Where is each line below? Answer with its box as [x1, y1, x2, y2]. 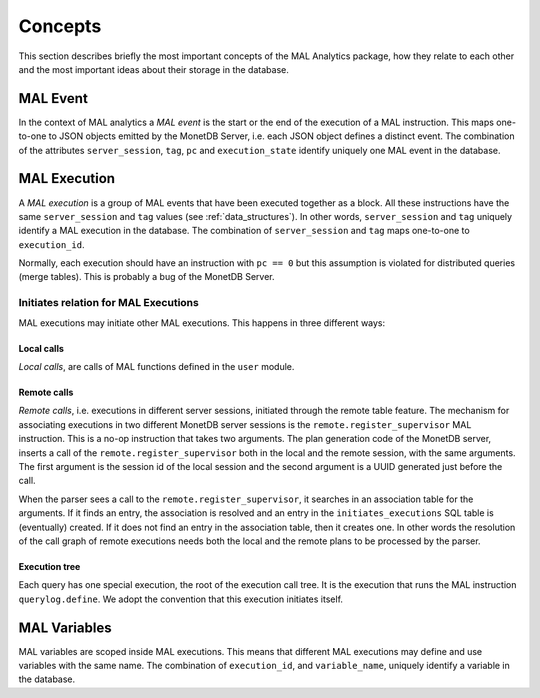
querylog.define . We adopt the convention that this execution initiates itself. [18, 593, 344, 605]
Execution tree [18, 560, 81, 572]
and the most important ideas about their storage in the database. [18, 63, 289, 75]
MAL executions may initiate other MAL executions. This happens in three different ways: [18, 316, 386, 329]
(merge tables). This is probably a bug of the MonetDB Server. [18, 271, 275, 283]
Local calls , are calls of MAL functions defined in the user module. [18, 361, 295, 373]
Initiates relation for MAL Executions [18, 296, 199, 310]
